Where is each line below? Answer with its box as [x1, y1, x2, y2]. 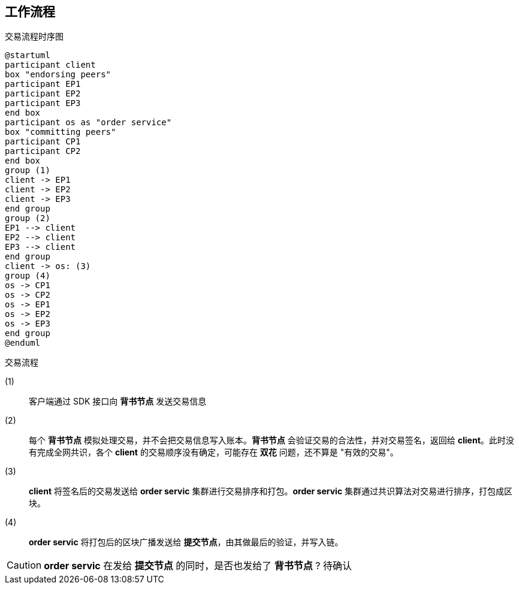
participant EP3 [5, 98, 81, 108]
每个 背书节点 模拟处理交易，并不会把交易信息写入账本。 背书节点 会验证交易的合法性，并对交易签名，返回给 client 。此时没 [29, 435, 514, 446]
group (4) [5, 271, 50, 281]
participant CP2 [5, 146, 81, 156]
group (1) [5, 165, 50, 176]
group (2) [5, 213, 50, 223]
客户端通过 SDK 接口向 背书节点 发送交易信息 [29, 396, 207, 407]
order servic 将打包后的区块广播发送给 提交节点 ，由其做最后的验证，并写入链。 [29, 537, 343, 548]
